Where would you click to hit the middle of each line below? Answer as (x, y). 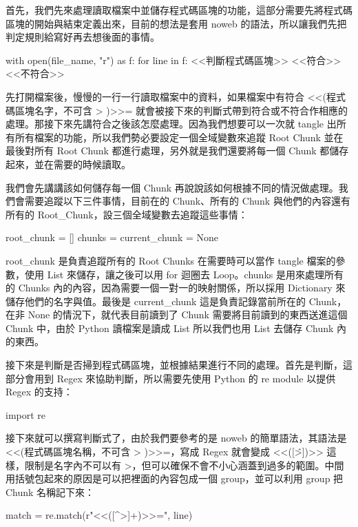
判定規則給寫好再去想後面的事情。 (83, 37)
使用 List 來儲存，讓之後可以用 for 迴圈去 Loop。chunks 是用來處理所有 (184, 274)
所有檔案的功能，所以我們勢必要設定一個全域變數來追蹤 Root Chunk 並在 (179, 137)
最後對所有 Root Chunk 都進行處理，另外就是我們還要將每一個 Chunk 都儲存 (177, 151)
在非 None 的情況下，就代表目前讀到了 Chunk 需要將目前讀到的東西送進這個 (177, 314)
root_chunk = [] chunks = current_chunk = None (112, 237)
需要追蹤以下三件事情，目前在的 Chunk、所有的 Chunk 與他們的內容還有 (187, 201)
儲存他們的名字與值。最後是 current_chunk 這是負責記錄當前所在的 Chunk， (176, 301)
